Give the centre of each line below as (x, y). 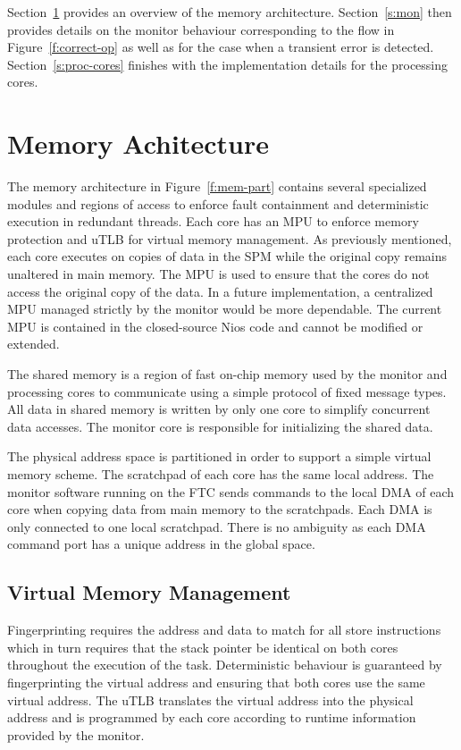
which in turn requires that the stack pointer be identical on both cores (203, 647)
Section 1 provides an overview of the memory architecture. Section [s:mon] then (230, 12)
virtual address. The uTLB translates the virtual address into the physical (210, 699)
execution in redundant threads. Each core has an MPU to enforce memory (213, 221)
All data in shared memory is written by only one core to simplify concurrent (219, 409)
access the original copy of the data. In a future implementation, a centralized (220, 291)
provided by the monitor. (76, 734)
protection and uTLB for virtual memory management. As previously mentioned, (230, 238)
